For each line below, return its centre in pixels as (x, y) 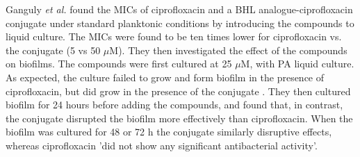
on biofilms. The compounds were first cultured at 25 (119, 64)
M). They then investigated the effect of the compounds (228, 50)
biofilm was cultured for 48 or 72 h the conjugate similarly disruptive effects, (169, 132)
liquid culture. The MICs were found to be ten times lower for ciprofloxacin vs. (174, 36)
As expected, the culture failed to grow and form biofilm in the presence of (165, 77)
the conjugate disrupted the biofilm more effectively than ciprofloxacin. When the (179, 118)
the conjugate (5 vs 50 (53, 50)
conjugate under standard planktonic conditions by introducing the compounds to (180, 23)
